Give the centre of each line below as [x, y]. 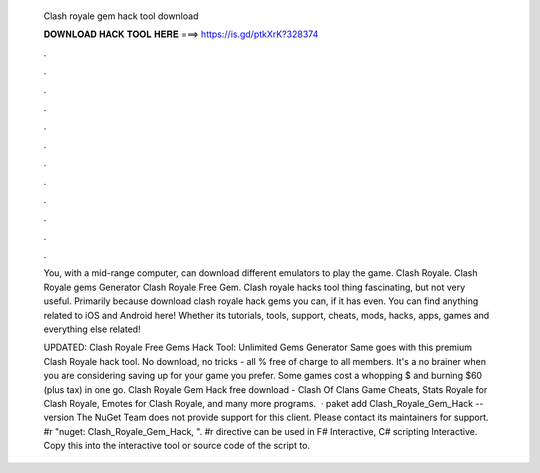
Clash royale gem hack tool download [121, 16]
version [59, 417]
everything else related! [92, 329]
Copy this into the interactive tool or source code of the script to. [176, 446]
